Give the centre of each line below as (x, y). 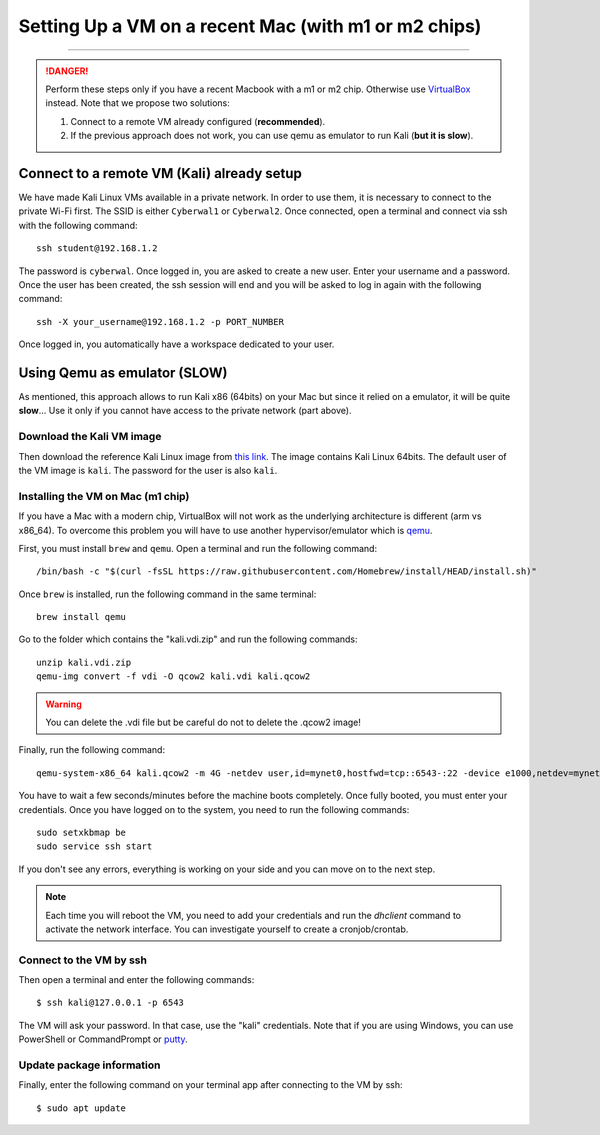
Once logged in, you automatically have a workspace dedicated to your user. (176, 344)
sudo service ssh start (94, 846)
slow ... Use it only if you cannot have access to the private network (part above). (185, 411)
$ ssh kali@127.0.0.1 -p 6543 (110, 1003)
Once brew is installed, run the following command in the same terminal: (167, 594)
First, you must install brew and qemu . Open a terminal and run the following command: (198, 548)
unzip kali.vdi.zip (84, 662)
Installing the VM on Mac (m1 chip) (104, 496)
